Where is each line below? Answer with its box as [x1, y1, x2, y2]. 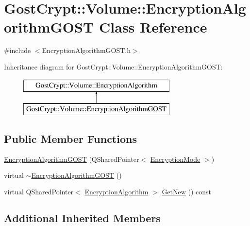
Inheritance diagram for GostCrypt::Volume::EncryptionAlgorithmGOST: [4, 61, 223, 71]
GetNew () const [162, 187, 212, 197]
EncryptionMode [150, 154, 200, 164]
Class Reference [99, 17, 207, 37]
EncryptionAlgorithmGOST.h [42, 45, 131, 55]
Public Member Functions [4, 131, 137, 146]
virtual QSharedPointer [4, 187, 74, 197]
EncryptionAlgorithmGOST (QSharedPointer [4, 154, 139, 164]
